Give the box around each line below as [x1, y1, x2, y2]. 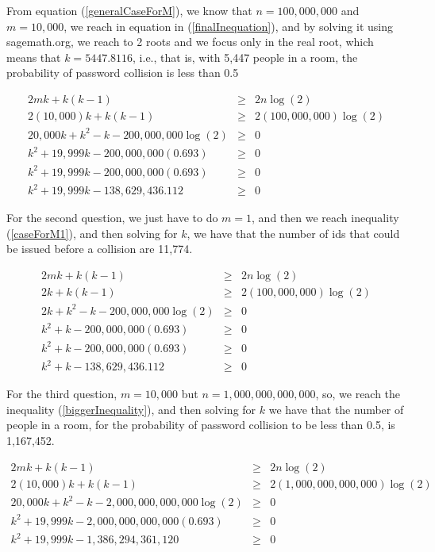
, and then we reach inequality [252, 209, 399, 226]
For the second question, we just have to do [6, 209, 218, 226]
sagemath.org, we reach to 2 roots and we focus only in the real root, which [6, 33, 374, 50]
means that [6, 48, 61, 65]
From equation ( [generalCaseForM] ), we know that [6, 2, 252, 18]
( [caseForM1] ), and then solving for [6, 224, 178, 241]
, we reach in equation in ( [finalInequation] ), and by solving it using [64, 17, 394, 34]
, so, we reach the [315, 385, 401, 402]
